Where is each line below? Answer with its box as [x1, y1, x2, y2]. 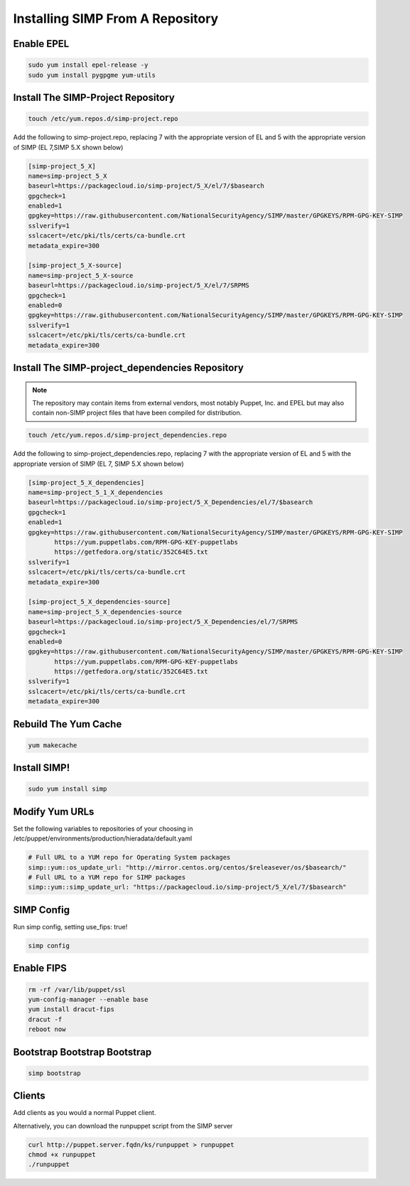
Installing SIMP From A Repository [13, 11, 219, 26]
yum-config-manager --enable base [28, 995, 149, 1003]
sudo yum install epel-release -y [28, 61, 149, 69]
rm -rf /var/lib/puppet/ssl [28, 985, 126, 993]
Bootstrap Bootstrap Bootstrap [13, 1046, 152, 1058]
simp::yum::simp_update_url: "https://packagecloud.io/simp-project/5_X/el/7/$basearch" [28, 883, 347, 892]
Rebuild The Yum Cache [13, 718, 122, 730]
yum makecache [28, 741, 77, 749]
